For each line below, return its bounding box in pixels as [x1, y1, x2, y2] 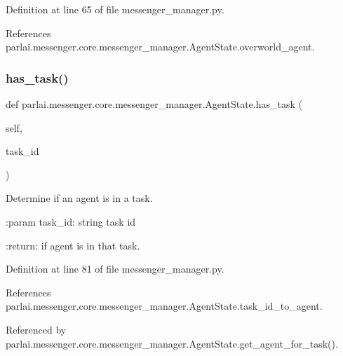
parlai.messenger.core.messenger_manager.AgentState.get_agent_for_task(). [6, 336, 338, 350]
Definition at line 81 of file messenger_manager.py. [6, 261, 224, 276]
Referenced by [6, 322, 67, 336]
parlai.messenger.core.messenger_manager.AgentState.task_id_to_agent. [6, 299, 323, 313]
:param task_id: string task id [6, 214, 136, 228]
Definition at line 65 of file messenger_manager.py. [6, 2, 224, 16]
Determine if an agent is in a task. [6, 191, 153, 205]
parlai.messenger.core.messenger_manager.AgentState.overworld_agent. [6, 39, 315, 54]
